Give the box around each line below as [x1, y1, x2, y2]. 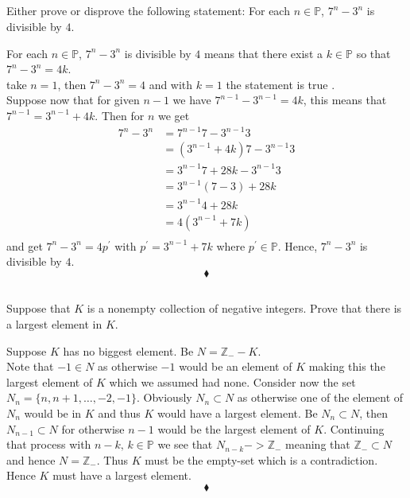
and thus [98, 404, 141, 421]
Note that [6, 358, 54, 375]
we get [157, 107, 190, 123]
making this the [308, 358, 385, 375]
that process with [6, 436, 91, 453]
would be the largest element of [157, 420, 311, 437]
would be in [24, 404, 82, 421]
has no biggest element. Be [63, 342, 194, 359]
